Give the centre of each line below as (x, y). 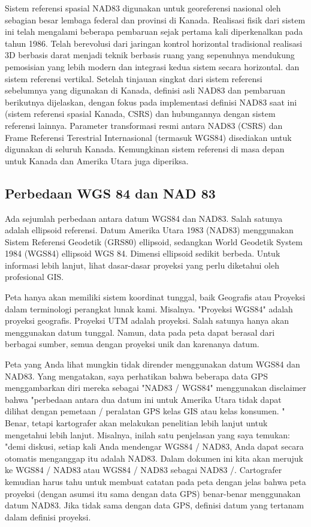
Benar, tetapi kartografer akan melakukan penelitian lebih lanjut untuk (136, 423)
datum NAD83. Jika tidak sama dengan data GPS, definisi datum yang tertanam (155, 505)
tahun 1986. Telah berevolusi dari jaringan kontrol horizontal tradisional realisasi (154, 43)
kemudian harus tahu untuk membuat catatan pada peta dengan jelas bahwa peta (155, 481)
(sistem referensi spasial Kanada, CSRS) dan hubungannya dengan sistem (140, 114)
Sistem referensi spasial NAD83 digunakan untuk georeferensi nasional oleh (143, 8)
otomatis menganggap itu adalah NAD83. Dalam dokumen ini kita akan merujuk (154, 458)
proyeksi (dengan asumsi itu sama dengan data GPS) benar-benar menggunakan (153, 493)
